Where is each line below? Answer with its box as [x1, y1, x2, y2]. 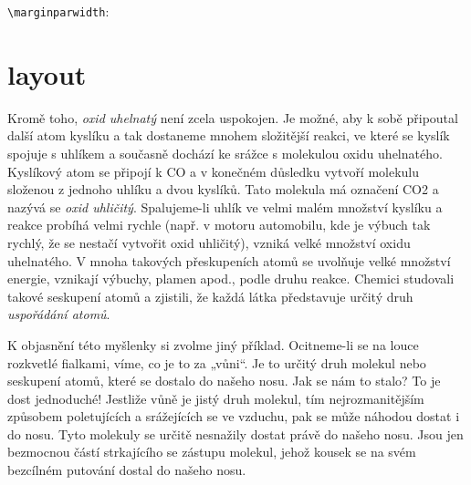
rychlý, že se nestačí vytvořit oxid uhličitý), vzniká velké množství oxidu [7, 232, 411, 252]
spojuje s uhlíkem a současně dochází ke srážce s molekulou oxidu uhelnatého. [7, 143, 443, 162]
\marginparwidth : [7, 2, 110, 20]
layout [7, 55, 87, 92]
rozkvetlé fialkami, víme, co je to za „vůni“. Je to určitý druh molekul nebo [7, 353, 426, 372]
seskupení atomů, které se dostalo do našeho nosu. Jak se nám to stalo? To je [7, 371, 441, 390]
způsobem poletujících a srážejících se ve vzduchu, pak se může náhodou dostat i [7, 407, 460, 426]
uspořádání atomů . [7, 304, 110, 324]
